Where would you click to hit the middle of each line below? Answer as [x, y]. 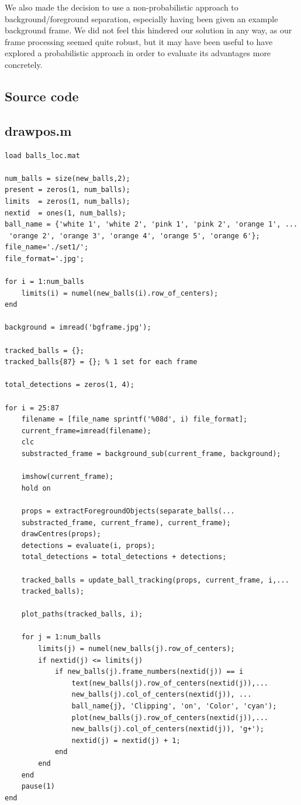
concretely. [24, 64]
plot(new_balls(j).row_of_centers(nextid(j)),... [170, 717]
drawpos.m [38, 130]
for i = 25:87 [32, 408]
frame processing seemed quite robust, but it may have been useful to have [139, 41]
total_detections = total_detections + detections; [124, 557]
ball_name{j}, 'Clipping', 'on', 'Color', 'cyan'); [174, 706]
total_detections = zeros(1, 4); [70, 385]
